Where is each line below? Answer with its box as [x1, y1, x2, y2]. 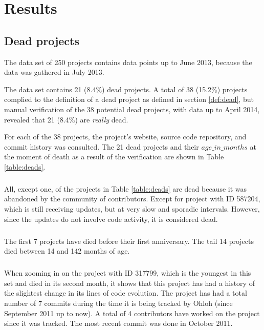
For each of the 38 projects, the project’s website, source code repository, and [4, 131, 247, 142]
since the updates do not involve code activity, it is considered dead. [4, 213, 218, 224]
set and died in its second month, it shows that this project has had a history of [4, 277, 255, 288]
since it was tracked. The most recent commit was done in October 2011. [4, 318, 233, 328]
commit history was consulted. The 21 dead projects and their [4, 141, 199, 152]
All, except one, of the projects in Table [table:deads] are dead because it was [4, 183, 247, 194]
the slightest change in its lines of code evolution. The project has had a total [4, 287, 247, 298]
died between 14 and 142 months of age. [4, 245, 130, 256]
